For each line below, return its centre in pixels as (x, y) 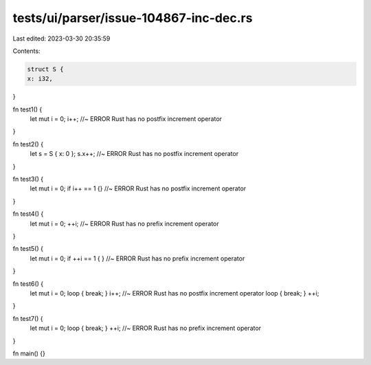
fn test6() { (28, 284)
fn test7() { (28, 318)
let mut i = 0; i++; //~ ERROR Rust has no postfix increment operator (126, 119)
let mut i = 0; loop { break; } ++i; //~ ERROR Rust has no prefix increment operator (145, 328)
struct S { (45, 69)
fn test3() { (28, 179)
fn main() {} (29, 353)
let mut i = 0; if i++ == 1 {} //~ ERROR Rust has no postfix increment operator (138, 188)
